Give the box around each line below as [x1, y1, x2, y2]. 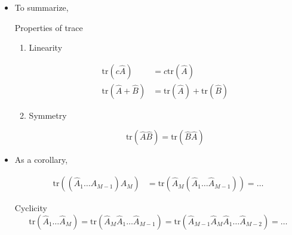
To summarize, [14, 1, 69, 13]
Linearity [29, 41, 63, 54]
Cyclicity [14, 202, 47, 214]
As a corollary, [14, 153, 68, 166]
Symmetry [29, 109, 67, 121]
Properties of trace [14, 21, 83, 33]
